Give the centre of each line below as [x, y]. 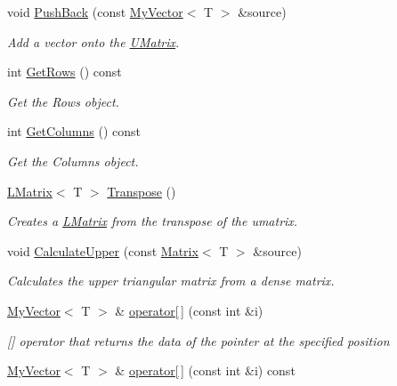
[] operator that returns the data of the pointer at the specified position [198, 340]
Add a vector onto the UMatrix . [93, 41]
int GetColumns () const [74, 131]
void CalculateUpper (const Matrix [103, 250]
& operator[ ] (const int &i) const [205, 370]
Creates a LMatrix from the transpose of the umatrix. [153, 221]
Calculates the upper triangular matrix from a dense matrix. [171, 281]
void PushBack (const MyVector [95, 12]
